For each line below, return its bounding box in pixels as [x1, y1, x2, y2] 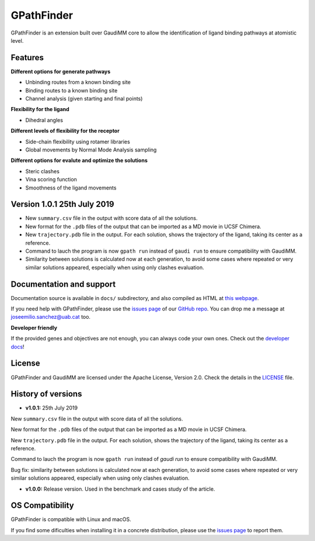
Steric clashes [25, 167, 60, 175]
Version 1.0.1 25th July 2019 [10, 199, 115, 209]
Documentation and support [10, 279, 116, 289]
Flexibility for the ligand [10, 106, 69, 113]
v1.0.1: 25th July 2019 [25, 404, 78, 412]
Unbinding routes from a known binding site [25, 79, 131, 86]
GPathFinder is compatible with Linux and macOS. [10, 516, 131, 523]
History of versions [10, 389, 82, 399]
